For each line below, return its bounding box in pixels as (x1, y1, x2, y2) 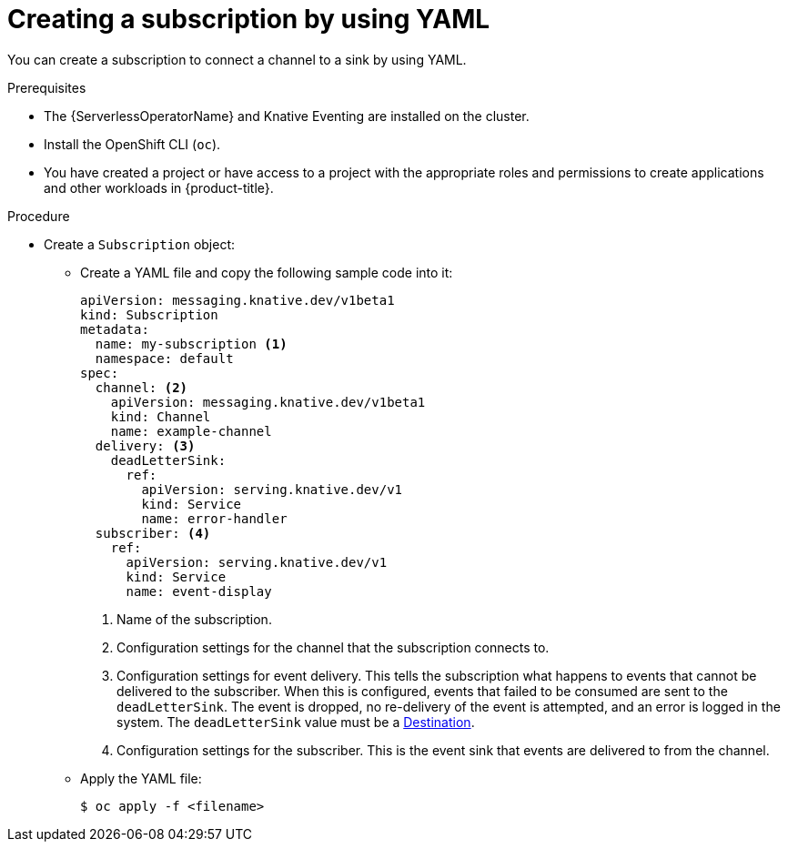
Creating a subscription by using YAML (7, 4, 490, 35)
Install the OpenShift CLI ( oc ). (44, 136, 221, 152)
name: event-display (126, 583, 272, 599)
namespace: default (95, 350, 234, 366)
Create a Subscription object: (44, 236, 236, 252)
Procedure (7, 207, 70, 224)
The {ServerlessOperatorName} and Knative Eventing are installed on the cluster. (44, 107, 530, 124)
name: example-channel (110, 423, 272, 439)
